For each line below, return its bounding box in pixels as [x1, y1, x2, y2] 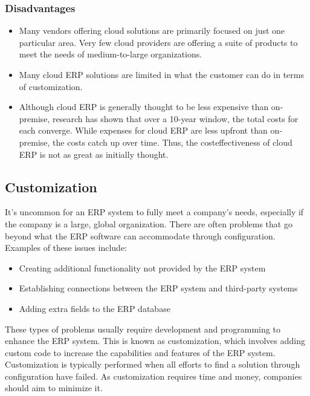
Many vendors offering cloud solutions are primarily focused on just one [19, 24, 285, 37]
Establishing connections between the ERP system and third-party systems [19, 282, 298, 294]
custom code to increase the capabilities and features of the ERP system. [5, 346, 276, 359]
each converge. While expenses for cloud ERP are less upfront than [19, 124, 268, 137]
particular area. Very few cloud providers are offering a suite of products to [19, 36, 298, 48]
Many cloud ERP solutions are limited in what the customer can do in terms [19, 68, 304, 80]
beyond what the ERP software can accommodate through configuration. [5, 229, 276, 242]
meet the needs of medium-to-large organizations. [19, 48, 202, 60]
